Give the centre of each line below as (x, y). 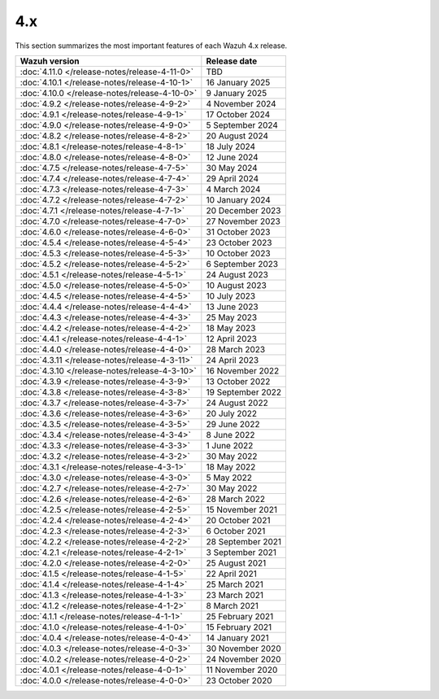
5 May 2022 (229, 478)
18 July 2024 (231, 146)
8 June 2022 (230, 435)
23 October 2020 (239, 680)
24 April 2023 (233, 360)
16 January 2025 (238, 82)
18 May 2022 (231, 466)
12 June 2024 (233, 157)
